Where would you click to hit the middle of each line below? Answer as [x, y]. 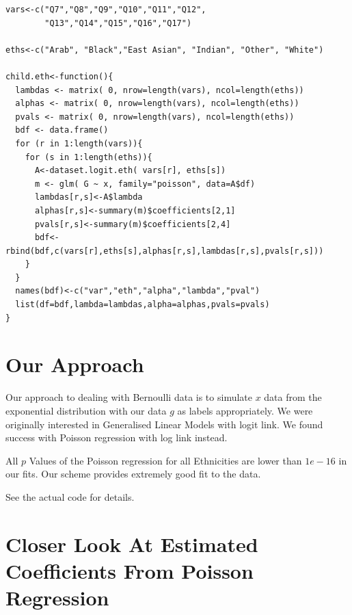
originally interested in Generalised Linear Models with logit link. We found [164, 424]
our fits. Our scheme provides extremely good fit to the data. [133, 474]
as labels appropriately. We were [245, 410]
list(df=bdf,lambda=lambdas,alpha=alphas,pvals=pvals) [143, 305]
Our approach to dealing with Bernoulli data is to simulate [129, 397]
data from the [293, 397]
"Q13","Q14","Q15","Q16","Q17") [118, 23]
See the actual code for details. [70, 496]
